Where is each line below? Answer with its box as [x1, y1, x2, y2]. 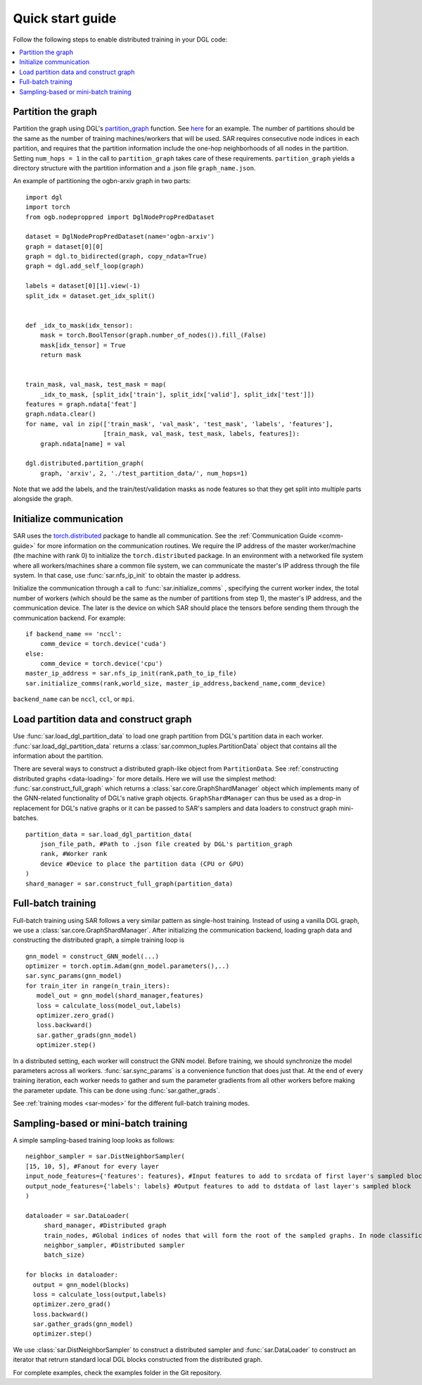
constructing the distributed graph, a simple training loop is [13, 936, 185, 944]
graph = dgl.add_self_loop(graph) [25, 262, 144, 271]
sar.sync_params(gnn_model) [25, 972, 122, 980]
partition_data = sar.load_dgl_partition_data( [25, 830, 193, 838]
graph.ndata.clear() [25, 410, 96, 418]
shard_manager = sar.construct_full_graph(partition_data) [25, 879, 234, 888]
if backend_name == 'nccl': [25, 630, 122, 638]
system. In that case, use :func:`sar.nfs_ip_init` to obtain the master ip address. [13, 571, 241, 579]
